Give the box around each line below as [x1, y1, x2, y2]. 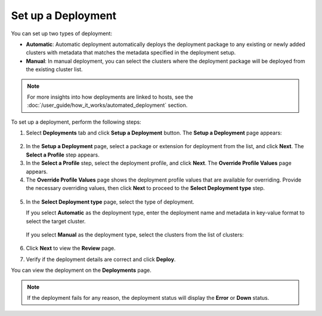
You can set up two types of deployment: [11, 30, 113, 37]
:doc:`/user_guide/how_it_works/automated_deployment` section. [27, 102, 188, 109]
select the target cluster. [26, 217, 86, 225]
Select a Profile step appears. [26, 151, 100, 158]
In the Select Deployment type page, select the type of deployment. [26, 198, 195, 205]
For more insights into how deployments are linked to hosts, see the [27, 93, 193, 100]
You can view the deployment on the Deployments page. [11, 266, 152, 274]
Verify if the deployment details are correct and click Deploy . [26, 256, 176, 263]
